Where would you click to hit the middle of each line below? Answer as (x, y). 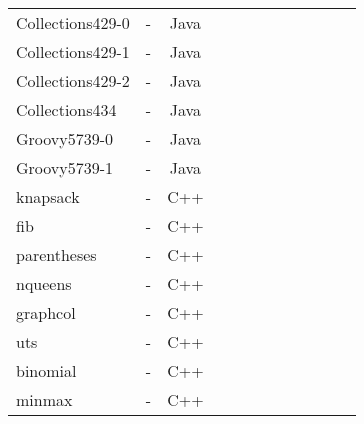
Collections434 (66, 109)
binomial (46, 370)
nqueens (44, 283)
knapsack (48, 196)
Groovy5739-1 (65, 167)
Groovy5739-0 (65, 138)
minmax (44, 399)
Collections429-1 (73, 51)
